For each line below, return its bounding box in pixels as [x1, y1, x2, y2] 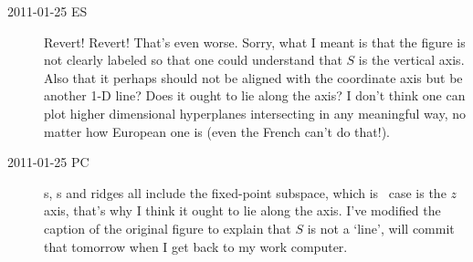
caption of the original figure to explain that [44, 218, 291, 237]
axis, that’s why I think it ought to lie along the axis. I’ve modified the [44, 201, 441, 220]
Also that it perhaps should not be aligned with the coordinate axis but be [44, 68, 463, 87]
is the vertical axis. [358, 50, 465, 69]
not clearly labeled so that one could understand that [44, 50, 342, 69]
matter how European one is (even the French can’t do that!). [44, 121, 390, 141]
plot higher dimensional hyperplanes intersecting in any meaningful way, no [44, 103, 467, 122]
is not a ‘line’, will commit [307, 218, 455, 237]
